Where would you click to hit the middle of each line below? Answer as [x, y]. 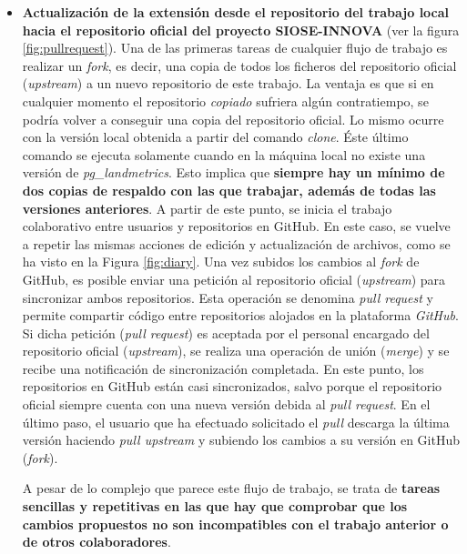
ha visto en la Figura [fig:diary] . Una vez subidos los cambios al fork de [221, 262]
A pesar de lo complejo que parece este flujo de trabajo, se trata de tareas [231, 488]
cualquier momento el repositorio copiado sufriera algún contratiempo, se [225, 101]
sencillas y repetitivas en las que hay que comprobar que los [215, 506]
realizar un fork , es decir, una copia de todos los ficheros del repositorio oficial [239, 65]
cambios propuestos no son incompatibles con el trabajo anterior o [235, 524]
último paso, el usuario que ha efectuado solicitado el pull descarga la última [236, 422]
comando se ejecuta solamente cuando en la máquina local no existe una [224, 154]
